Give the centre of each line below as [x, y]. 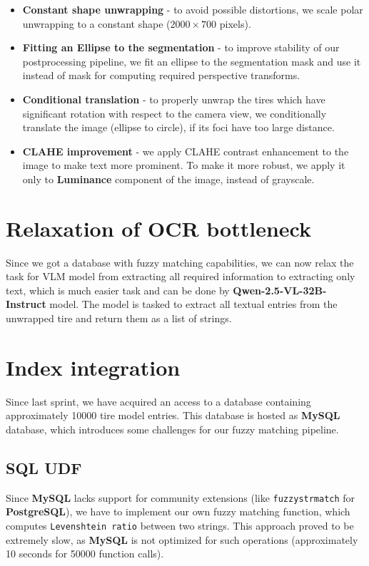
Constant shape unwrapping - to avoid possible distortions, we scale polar [193, 9]
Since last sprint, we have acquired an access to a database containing [158, 401]
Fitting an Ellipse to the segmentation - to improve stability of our [181, 47]
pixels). [235, 23]
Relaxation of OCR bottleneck [158, 228]
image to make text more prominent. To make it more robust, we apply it [184, 165]
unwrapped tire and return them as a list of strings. [119, 318]
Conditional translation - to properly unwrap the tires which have [174, 99]
